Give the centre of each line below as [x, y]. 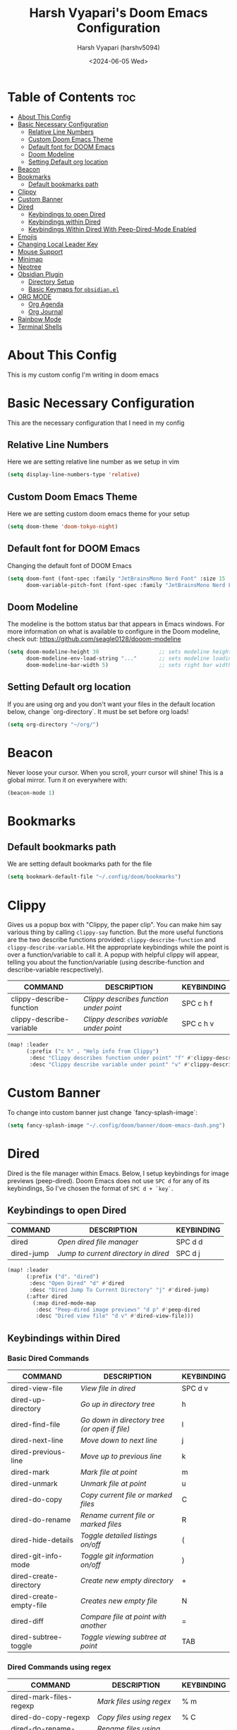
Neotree [29, 267]
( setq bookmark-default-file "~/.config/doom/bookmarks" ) [94, 877]
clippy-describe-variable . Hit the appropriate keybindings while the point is [118, 948]
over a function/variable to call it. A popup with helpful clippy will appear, [113, 955]
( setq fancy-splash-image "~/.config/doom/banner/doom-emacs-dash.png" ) [116, 1125]
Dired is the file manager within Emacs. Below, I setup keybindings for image [118, 1173]
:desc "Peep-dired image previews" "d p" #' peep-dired [118, 1309]
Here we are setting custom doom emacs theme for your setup [98, 514]
